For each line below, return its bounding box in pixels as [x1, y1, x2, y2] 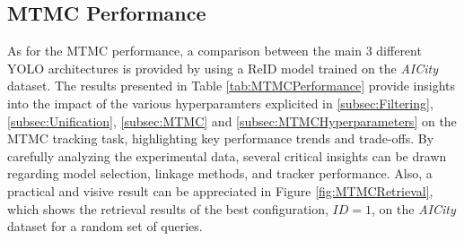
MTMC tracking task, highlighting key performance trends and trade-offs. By [7, 129, 434, 148]
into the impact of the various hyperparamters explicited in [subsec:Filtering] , [7, 93, 433, 112]
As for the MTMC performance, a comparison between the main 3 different [7, 41, 422, 60]
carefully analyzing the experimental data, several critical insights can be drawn [7, 146, 447, 165]
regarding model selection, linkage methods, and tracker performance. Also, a [7, 164, 433, 183]
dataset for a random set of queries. [7, 217, 203, 236]
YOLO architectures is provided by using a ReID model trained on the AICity [7, 58, 439, 77]
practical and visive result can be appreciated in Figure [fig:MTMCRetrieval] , [7, 181, 433, 200]
